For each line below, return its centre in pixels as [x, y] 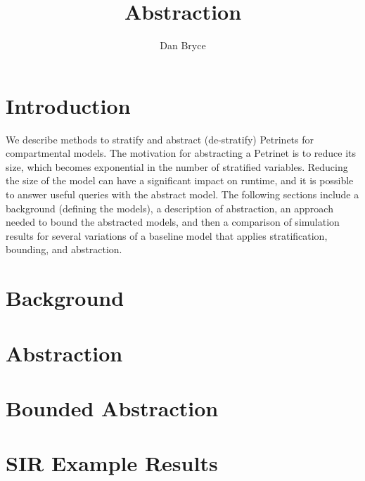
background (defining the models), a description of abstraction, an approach [169, 208]
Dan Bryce [183, 45]
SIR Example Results [112, 463]
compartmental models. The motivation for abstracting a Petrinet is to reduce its [181, 153]
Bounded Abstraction [112, 408]
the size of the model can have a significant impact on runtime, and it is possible [180, 180]
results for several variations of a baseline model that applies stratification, [167, 235]
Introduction [68, 105]
